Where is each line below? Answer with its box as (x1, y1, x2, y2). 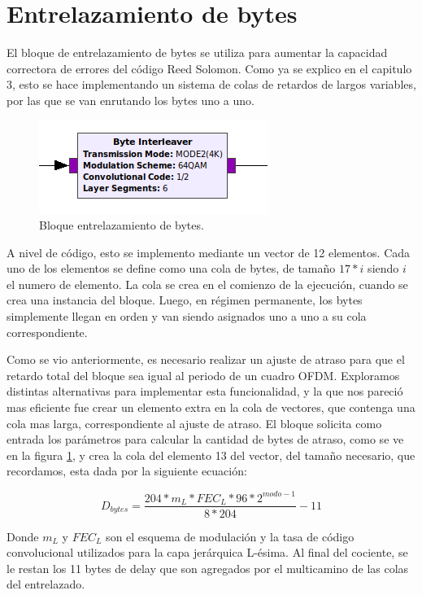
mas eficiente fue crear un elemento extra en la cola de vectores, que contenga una (7, 399, 415, 416)
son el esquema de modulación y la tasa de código (106, 527, 355, 545)
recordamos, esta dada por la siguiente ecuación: (7, 462, 247, 479)
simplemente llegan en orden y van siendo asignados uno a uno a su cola (7, 308, 367, 325)
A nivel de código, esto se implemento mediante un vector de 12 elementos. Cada (7, 243, 411, 260)
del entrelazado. (7, 575, 85, 593)
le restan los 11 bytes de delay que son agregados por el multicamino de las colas (7, 559, 409, 576)
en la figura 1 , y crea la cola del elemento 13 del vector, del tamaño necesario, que (7, 446, 415, 463)
